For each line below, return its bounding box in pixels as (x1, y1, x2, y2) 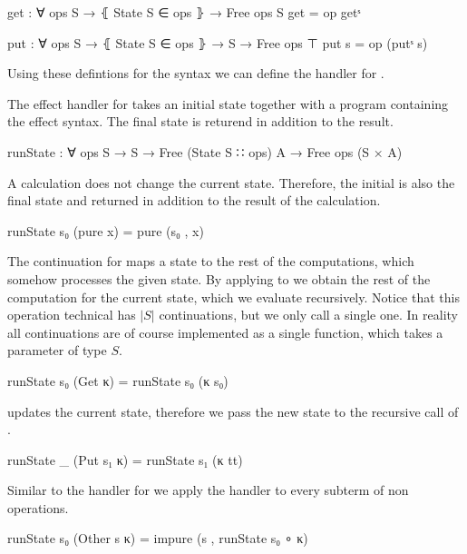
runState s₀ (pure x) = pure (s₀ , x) (7, 221, 204, 240)
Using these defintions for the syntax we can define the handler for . (7, 64, 384, 83)
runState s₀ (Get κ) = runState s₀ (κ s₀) (7, 371, 229, 390)
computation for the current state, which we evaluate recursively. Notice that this (7, 287, 460, 306)
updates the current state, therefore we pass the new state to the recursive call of (7, 401, 459, 420)
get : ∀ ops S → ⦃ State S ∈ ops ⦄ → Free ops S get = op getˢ (7, 3, 361, 21)
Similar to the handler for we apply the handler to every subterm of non (7, 480, 409, 500)
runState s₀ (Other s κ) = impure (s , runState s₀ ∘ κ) (7, 529, 308, 548)
